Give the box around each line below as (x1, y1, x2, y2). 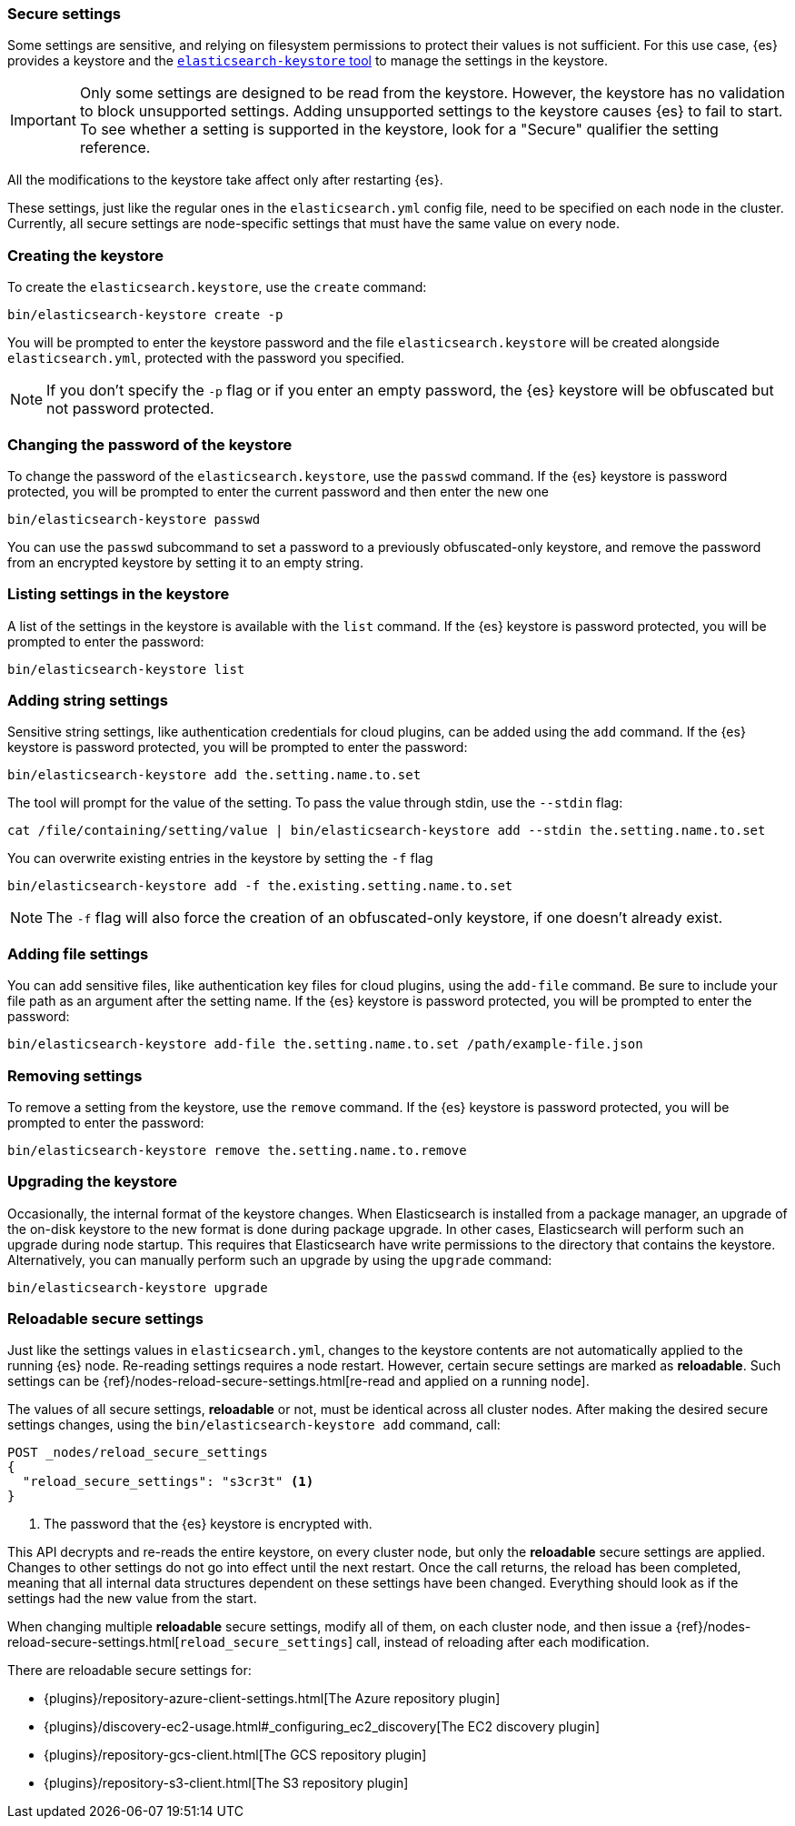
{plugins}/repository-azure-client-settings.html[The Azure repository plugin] (44, 1691, 501, 1707)
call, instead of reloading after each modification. (355, 1634, 650, 1650)
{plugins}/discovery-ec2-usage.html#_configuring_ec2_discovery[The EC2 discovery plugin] (44, 1719, 601, 1735)
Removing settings (7, 1066, 143, 1085)
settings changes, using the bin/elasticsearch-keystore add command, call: (7, 1417, 501, 1433)
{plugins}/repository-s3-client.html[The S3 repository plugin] (44, 1775, 409, 1791)
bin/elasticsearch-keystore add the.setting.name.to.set (7, 768, 422, 783)
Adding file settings (7, 944, 149, 963)
